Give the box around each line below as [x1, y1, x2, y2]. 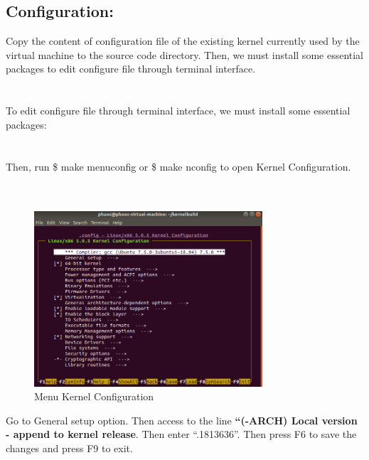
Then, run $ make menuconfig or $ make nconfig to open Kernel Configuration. [6, 159, 351, 173]
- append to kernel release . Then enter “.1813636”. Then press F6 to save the [6, 427, 357, 442]
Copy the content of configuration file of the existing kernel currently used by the [6, 33, 360, 48]
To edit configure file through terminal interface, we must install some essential [6, 103, 351, 118]
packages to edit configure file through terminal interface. [6, 61, 256, 76]
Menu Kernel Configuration [34, 389, 154, 404]
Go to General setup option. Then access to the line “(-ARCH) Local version [6, 412, 358, 427]
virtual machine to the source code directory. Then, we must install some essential [6, 47, 364, 62]
